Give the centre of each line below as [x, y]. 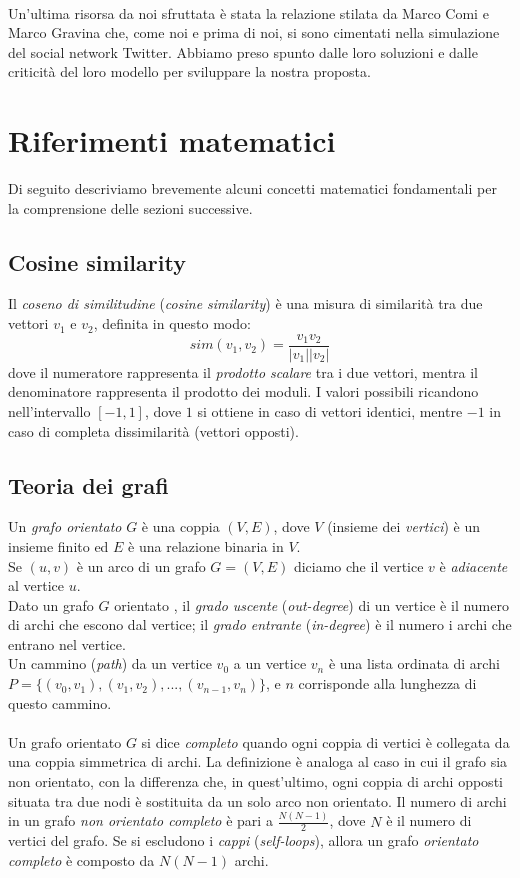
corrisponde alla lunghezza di [387, 683]
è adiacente [473, 565]
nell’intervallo [49, 410]
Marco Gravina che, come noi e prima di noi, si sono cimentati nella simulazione [254, 32]
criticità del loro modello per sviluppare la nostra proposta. [189, 71]
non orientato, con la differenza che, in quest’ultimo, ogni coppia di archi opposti [255, 781]
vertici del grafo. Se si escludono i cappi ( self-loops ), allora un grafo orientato [243, 840]
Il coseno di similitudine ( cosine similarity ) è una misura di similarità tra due [245, 303]
